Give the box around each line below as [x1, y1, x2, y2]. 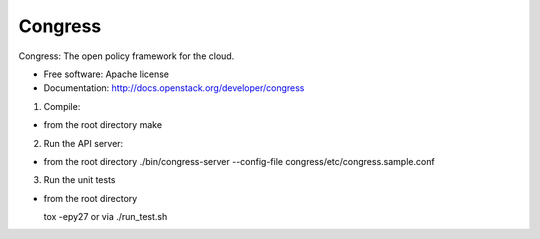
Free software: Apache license [43, 68, 170, 80]
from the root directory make [43, 119, 163, 131]
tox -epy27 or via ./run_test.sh [43, 211, 168, 223]
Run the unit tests [43, 174, 116, 186]
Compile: [43, 100, 81, 112]
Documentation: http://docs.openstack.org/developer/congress [43, 82, 305, 94]
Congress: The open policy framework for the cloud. [18, 50, 235, 62]
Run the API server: [43, 137, 124, 149]
